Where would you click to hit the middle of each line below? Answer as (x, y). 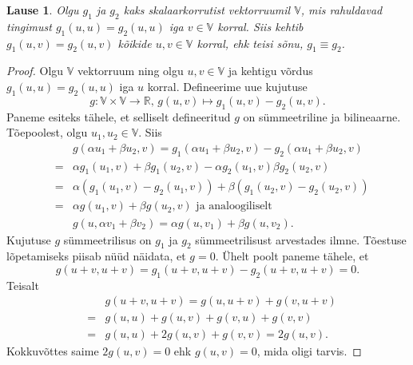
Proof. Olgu (35, 71)
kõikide (135, 43)
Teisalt (23, 285)
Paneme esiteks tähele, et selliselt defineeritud (119, 116)
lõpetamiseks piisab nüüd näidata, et (96, 256)
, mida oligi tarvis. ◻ (309, 351)
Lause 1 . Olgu (43, 10)
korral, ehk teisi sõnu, (250, 43)
